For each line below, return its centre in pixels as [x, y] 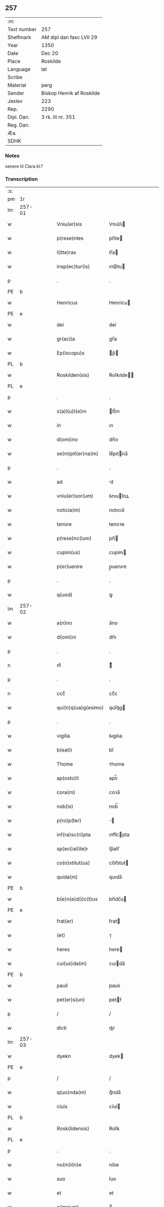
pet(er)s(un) [71, 1000]
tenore [64, 524]
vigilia [63, 736]
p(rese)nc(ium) [74, 538]
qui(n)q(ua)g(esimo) [80, 708]
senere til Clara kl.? [24, 166]
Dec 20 [50, 53]
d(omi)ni [67, 637]
